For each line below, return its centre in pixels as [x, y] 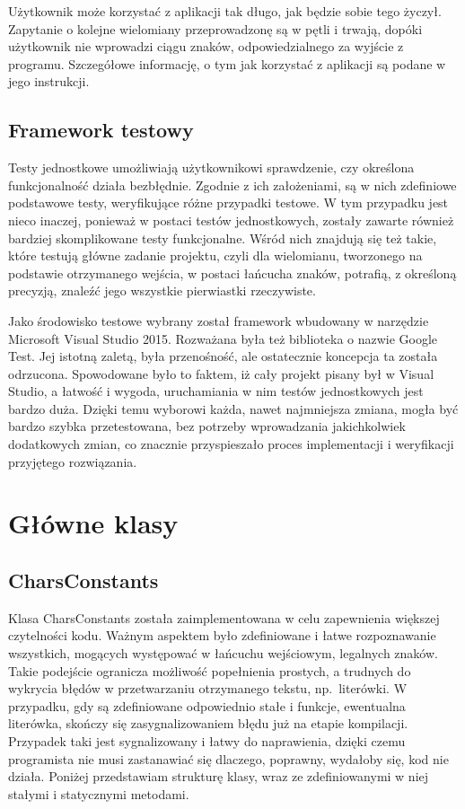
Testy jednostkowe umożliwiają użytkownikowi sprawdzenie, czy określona [211, 167]
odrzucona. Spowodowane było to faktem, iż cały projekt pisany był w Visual [221, 373]
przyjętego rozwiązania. [73, 461]
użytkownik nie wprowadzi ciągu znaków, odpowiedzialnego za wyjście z [206, 46]
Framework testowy [101, 130]
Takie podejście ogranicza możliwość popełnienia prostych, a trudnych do [210, 670]
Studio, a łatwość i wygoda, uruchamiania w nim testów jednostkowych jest [216, 391]
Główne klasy [93, 523]
